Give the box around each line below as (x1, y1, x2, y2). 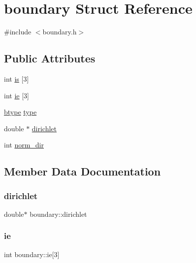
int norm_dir (4, 140, 44, 150)
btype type (4, 107, 37, 117)
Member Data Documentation (4, 164, 161, 179)
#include (4, 27, 32, 37)
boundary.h (42, 27, 77, 37)
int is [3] (4, 73, 29, 84)
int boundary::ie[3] (4, 249, 60, 259)
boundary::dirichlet (30, 208, 87, 219)
